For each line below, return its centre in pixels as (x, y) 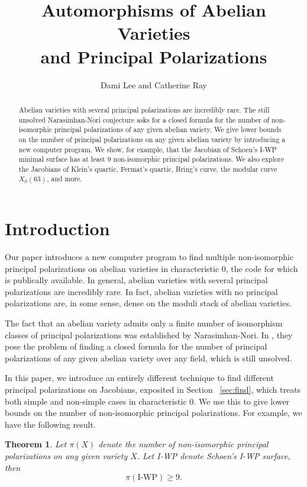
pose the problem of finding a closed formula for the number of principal (136, 346)
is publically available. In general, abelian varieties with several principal (136, 280)
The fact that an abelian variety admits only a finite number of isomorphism (144, 323)
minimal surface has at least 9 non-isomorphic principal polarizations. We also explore (151, 159)
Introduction (57, 228)
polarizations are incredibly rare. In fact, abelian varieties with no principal (141, 291)
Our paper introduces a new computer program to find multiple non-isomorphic (149, 257)
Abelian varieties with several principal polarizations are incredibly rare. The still (144, 109)
